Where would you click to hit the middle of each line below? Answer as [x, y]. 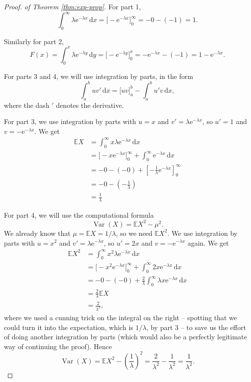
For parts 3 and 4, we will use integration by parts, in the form [99, 76]
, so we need [134, 233]
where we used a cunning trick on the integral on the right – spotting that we [121, 317]
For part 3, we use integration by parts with [70, 121]
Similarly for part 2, [34, 41]
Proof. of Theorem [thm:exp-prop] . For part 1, [73, 6]
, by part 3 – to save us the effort [196, 327]
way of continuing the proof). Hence [58, 346]
